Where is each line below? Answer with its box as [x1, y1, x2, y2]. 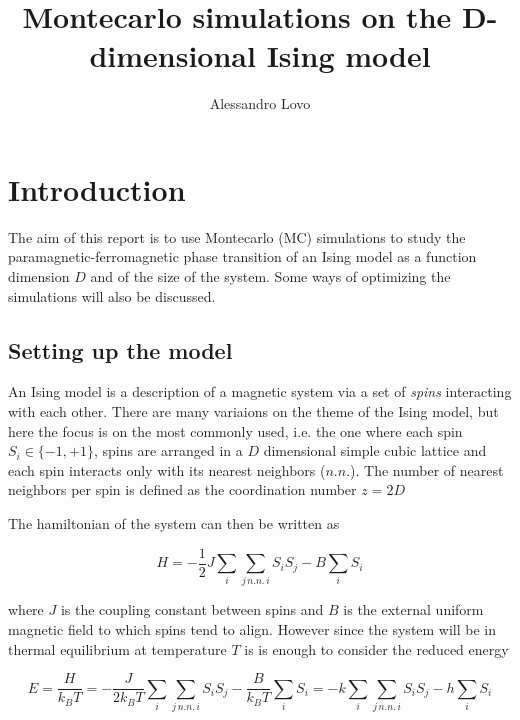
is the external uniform [343, 599, 484, 620]
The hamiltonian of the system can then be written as [8, 512, 340, 533]
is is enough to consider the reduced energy [244, 638, 509, 659]
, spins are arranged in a [93, 440, 243, 461]
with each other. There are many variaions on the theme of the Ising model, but [8, 401, 499, 422]
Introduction [8, 168, 186, 209]
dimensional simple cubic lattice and [263, 440, 487, 461]
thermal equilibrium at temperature [8, 638, 227, 659]
